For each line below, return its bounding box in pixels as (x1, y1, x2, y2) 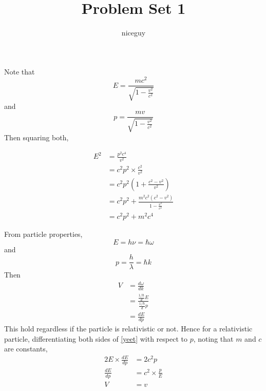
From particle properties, (4, 229, 83, 239)
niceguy (121, 27, 146, 38)
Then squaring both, (4, 132, 69, 142)
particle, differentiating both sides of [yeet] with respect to (4, 333, 187, 344)
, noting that (193, 333, 234, 344)
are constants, (4, 343, 48, 354)
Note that (4, 66, 35, 77)
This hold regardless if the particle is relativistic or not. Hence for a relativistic (4, 323, 253, 334)
